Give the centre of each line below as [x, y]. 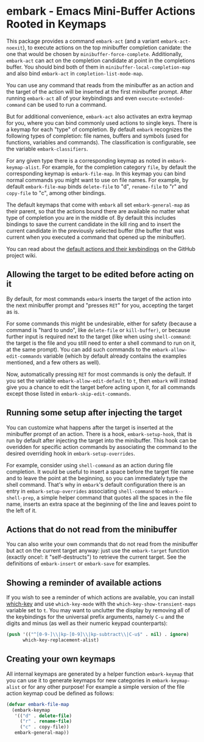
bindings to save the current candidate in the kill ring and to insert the [93, 224]
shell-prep [20, 498]
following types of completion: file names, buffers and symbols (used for [97, 136]
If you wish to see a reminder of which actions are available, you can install [100, 598]
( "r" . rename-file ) [46, 721]
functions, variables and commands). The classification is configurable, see [101, 142]
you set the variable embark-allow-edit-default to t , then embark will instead [102, 380]
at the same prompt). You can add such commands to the [79, 349]
